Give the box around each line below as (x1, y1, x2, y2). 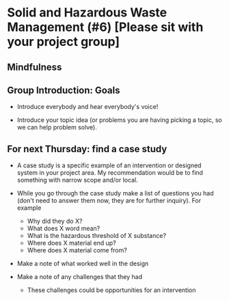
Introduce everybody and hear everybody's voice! (16, 103, 159, 111)
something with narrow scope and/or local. (16, 176, 138, 184)
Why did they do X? (27, 217, 83, 226)
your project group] (7, 34, 120, 49)
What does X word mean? (27, 224, 100, 232)
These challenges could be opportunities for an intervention (27, 286, 196, 294)
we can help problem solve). (16, 123, 97, 132)
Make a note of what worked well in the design (16, 259, 149, 268)
